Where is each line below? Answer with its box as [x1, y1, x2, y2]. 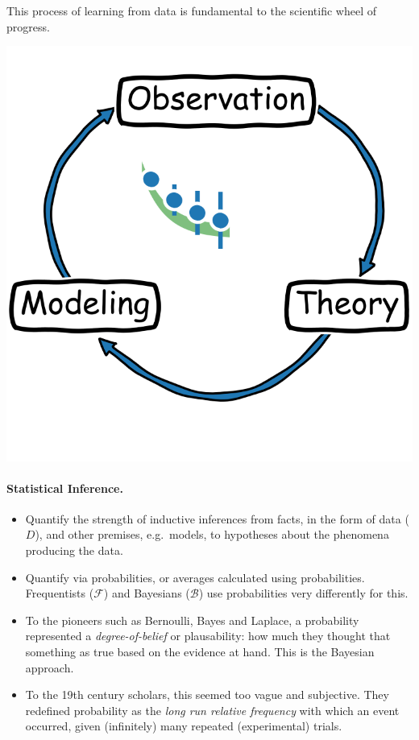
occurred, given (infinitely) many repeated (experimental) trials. [25, 717, 342, 734]
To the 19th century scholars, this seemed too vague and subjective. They [25, 686, 389, 703]
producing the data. [25, 542, 123, 559]
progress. [6, 18, 50, 35]
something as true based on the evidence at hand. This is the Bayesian [25, 643, 375, 660]
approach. [25, 659, 74, 676]
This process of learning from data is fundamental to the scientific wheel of [6, 2, 376, 19]
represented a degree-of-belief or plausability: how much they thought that [25, 627, 391, 644]
